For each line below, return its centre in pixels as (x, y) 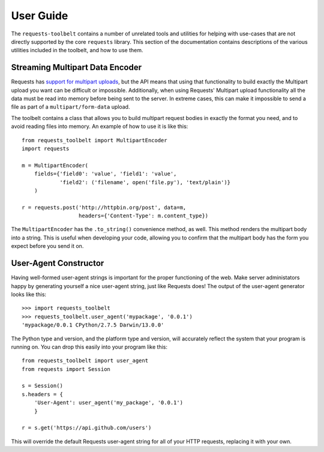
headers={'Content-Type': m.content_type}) (143, 216)
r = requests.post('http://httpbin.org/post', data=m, (104, 207)
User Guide (40, 16)
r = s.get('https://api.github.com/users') (87, 428)
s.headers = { (42, 394)
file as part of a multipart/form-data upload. (70, 107)
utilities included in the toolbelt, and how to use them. (77, 50)
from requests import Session (66, 369)
